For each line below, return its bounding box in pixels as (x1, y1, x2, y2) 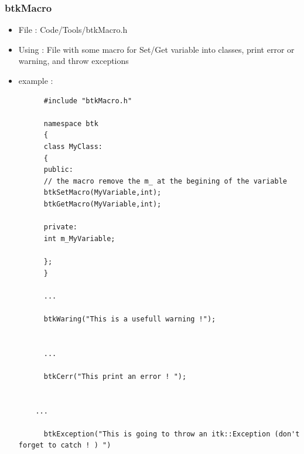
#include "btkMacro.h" (43, 96, 132, 105)
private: (43, 223, 78, 232)
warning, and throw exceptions (18, 55, 129, 67)
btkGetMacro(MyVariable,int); (43, 199, 162, 208)
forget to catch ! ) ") (18, 441, 111, 450)
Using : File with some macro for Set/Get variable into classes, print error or (18, 43, 295, 55)
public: (43, 165, 73, 174)
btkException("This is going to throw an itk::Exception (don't (43, 429, 300, 438)
